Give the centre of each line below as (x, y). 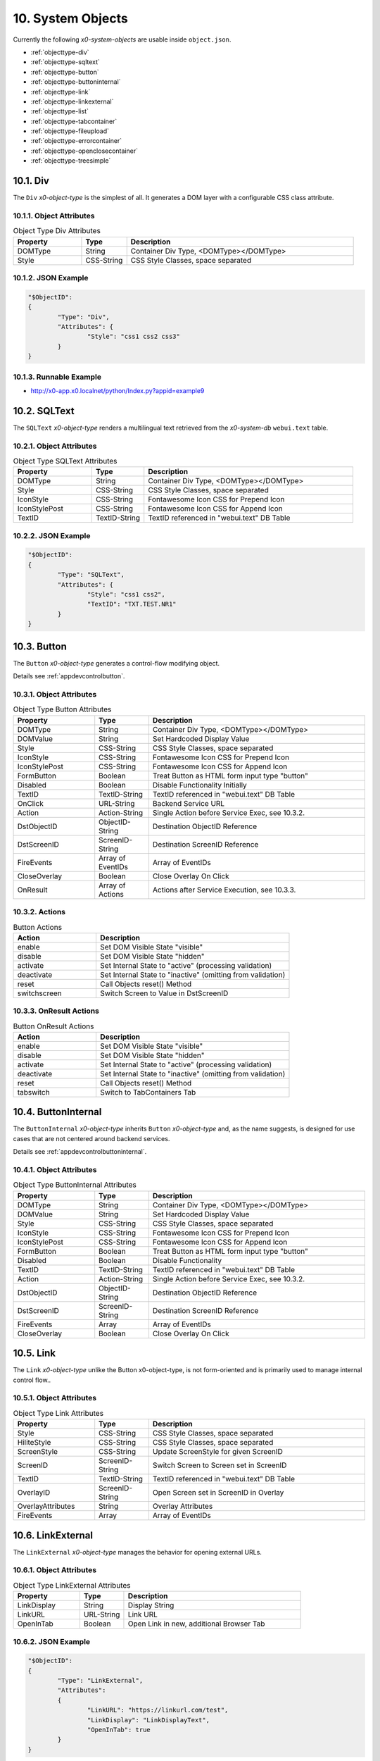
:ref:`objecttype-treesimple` (71, 161)
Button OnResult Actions (53, 1026)
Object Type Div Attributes (57, 231)
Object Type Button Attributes (62, 709)
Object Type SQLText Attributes (65, 461)
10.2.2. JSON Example (52, 535)
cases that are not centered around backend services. (91, 1138)
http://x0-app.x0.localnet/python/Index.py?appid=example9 (118, 390)
